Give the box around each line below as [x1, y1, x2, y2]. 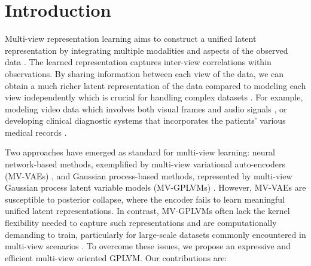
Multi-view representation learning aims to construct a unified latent [5, 32, 257, 45]
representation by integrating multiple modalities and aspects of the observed [5, 44, 288, 56]
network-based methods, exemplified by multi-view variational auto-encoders [5, 158, 285, 170]
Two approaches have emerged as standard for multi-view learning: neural [5, 146, 275, 158]
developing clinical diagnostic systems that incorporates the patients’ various [5, 114, 286, 127]
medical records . [5, 126, 67, 138]
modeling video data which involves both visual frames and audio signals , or [5, 102, 287, 115]
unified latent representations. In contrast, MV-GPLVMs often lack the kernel [5, 204, 290, 217]
